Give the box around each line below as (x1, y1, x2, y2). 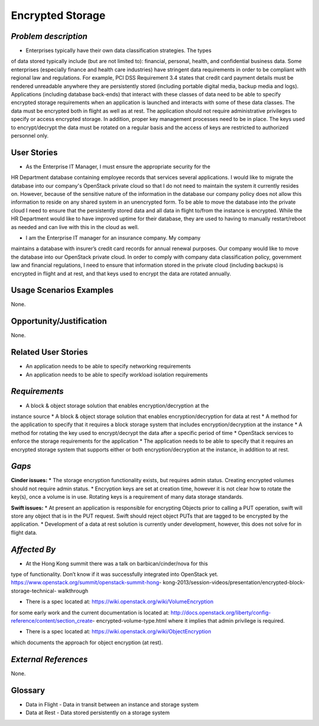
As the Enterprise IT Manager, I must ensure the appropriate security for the (25, 163, 211, 170)
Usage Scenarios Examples (11, 285, 114, 295)
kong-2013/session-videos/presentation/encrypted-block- (162, 579, 305, 586)
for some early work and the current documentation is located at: (11, 609, 170, 616)
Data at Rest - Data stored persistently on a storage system (25, 709, 170, 717)
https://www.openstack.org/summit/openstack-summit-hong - (11, 579, 162, 586)
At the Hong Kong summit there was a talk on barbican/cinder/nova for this (25, 560, 208, 567)
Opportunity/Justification (11, 316, 108, 326)
